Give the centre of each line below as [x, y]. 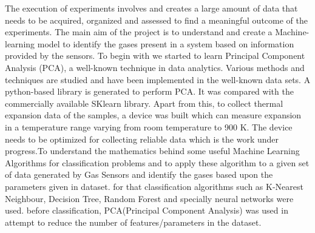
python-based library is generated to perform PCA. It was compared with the [149, 91]
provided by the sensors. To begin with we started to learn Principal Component [155, 56]
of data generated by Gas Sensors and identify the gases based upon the [139, 174]
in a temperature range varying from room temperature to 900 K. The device [149, 127]
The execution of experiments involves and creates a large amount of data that [151, 8]
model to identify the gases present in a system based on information [166, 43]
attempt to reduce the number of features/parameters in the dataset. [133, 222]
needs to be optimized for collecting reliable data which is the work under [142, 139]
